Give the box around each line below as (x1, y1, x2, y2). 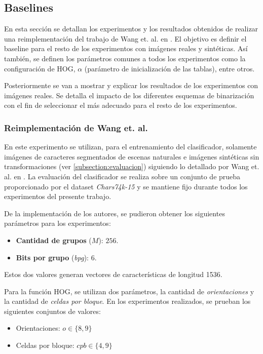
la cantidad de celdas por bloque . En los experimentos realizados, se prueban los (4, 296, 251, 306)
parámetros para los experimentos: (4, 218, 111, 228)
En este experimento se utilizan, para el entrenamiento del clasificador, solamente (4, 141, 257, 152)
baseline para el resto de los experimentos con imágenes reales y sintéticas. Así (4, 43, 248, 54)
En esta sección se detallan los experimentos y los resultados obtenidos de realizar (4, 23, 258, 34)
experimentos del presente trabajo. (4, 191, 111, 202)
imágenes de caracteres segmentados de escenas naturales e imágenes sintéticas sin (4, 151, 259, 162)
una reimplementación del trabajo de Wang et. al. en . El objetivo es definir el (4, 33, 247, 44)
